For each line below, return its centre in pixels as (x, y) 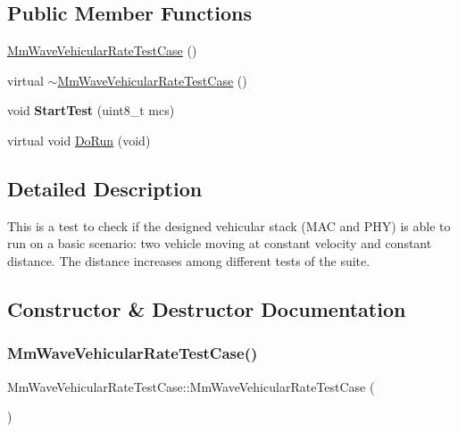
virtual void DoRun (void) (79, 140)
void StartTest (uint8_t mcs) (91, 110)
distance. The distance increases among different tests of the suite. (189, 260)
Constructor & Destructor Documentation (207, 308)
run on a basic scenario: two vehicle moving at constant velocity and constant (220, 243)
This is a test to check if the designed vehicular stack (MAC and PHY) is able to (229, 225)
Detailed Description (105, 188)
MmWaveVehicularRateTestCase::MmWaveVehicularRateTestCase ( (191, 386)
